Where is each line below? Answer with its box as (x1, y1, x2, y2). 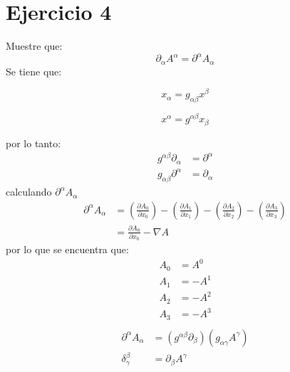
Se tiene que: (6, 63, 62, 78)
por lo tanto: (6, 135, 61, 150)
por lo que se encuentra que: (6, 242, 129, 257)
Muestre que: (6, 38, 63, 53)
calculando (6, 184, 52, 199)
